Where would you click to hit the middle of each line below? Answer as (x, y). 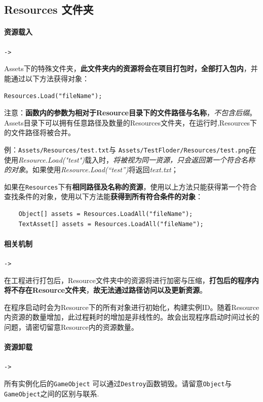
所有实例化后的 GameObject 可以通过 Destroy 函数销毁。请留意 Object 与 (118, 383)
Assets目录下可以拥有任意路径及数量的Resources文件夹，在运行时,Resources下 (131, 122)
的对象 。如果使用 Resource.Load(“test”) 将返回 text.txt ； (91, 169)
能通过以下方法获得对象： (47, 78)
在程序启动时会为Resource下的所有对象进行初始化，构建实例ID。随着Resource (132, 307)
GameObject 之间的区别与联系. (52, 393)
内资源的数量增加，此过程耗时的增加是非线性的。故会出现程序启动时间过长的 (132, 317)
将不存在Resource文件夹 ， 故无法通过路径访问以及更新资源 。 (105, 290)
